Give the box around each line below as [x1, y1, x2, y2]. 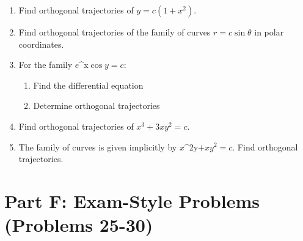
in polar [254, 26, 284, 38]
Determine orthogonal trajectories [33, 99, 160, 112]
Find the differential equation [33, 78, 144, 91]
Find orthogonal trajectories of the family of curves [18, 26, 211, 38]
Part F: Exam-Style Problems [4, 188, 260, 213]
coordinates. [18, 37, 64, 50]
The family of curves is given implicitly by [18, 140, 177, 153]
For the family [18, 58, 73, 71]
